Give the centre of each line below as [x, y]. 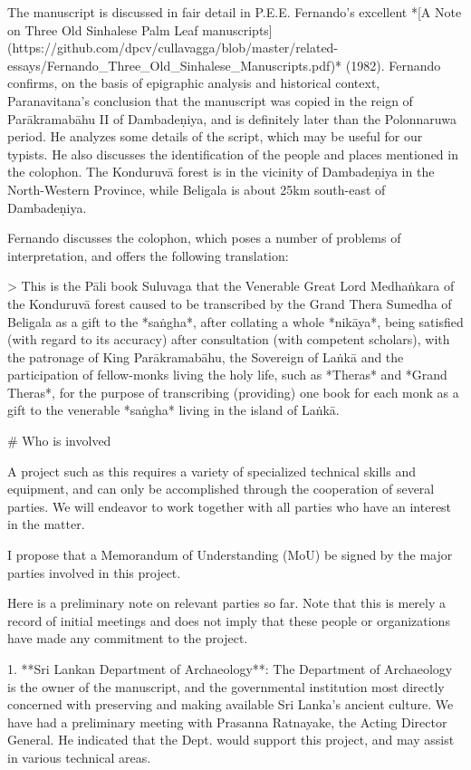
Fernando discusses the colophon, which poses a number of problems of [204, 238]
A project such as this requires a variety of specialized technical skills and [211, 471]
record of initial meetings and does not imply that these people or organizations [229, 620]
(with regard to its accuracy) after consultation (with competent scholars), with [229, 339]
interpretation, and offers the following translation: [148, 255]
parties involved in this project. [94, 572]
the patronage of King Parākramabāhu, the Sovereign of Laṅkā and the [206, 356]
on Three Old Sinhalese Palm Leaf [103, 29]
